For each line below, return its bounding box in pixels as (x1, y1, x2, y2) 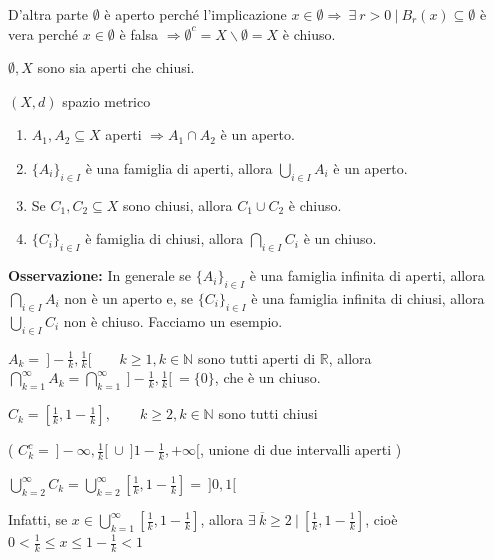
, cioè (365, 509, 398, 529)
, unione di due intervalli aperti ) (199, 439, 402, 460)
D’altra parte (8, 4, 89, 24)
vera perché (8, 23, 79, 44)
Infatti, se (8, 509, 68, 529)
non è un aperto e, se (64, 287, 194, 308)
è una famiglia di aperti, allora (85, 157, 273, 178)
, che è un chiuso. (214, 367, 321, 388)
